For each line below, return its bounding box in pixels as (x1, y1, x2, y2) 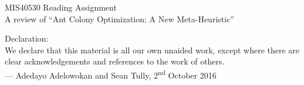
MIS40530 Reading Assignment (5, 1, 117, 13)
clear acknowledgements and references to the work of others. (5, 55, 225, 67)
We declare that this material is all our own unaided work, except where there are (5, 43, 300, 56)
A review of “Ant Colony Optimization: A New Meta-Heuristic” (5, 12, 234, 25)
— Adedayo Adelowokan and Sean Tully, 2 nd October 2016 (5, 67, 217, 81)
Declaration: (5, 32, 49, 45)
